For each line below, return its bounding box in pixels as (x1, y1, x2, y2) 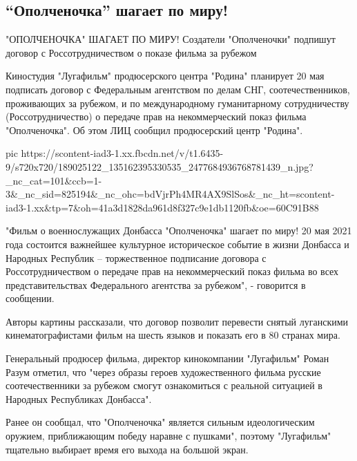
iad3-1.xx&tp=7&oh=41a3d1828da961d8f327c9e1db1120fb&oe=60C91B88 (6, 200, 319, 214)
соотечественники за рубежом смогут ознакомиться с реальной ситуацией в (6, 378, 322, 393)
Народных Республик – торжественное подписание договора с (6, 250, 267, 265)
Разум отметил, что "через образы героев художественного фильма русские (6, 364, 321, 379)
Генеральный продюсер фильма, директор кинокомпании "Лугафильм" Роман (6, 351, 329, 366)
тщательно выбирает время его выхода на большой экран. (6, 442, 249, 456)
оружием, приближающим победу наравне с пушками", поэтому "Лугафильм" (6, 429, 331, 443)
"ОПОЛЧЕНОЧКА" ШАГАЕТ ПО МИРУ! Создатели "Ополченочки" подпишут (6, 32, 336, 46)
